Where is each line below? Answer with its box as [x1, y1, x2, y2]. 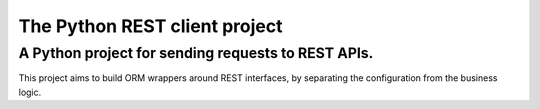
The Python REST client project [18, 15, 283, 37]
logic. [18, 86, 42, 98]
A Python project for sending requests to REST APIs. [18, 44, 374, 62]
